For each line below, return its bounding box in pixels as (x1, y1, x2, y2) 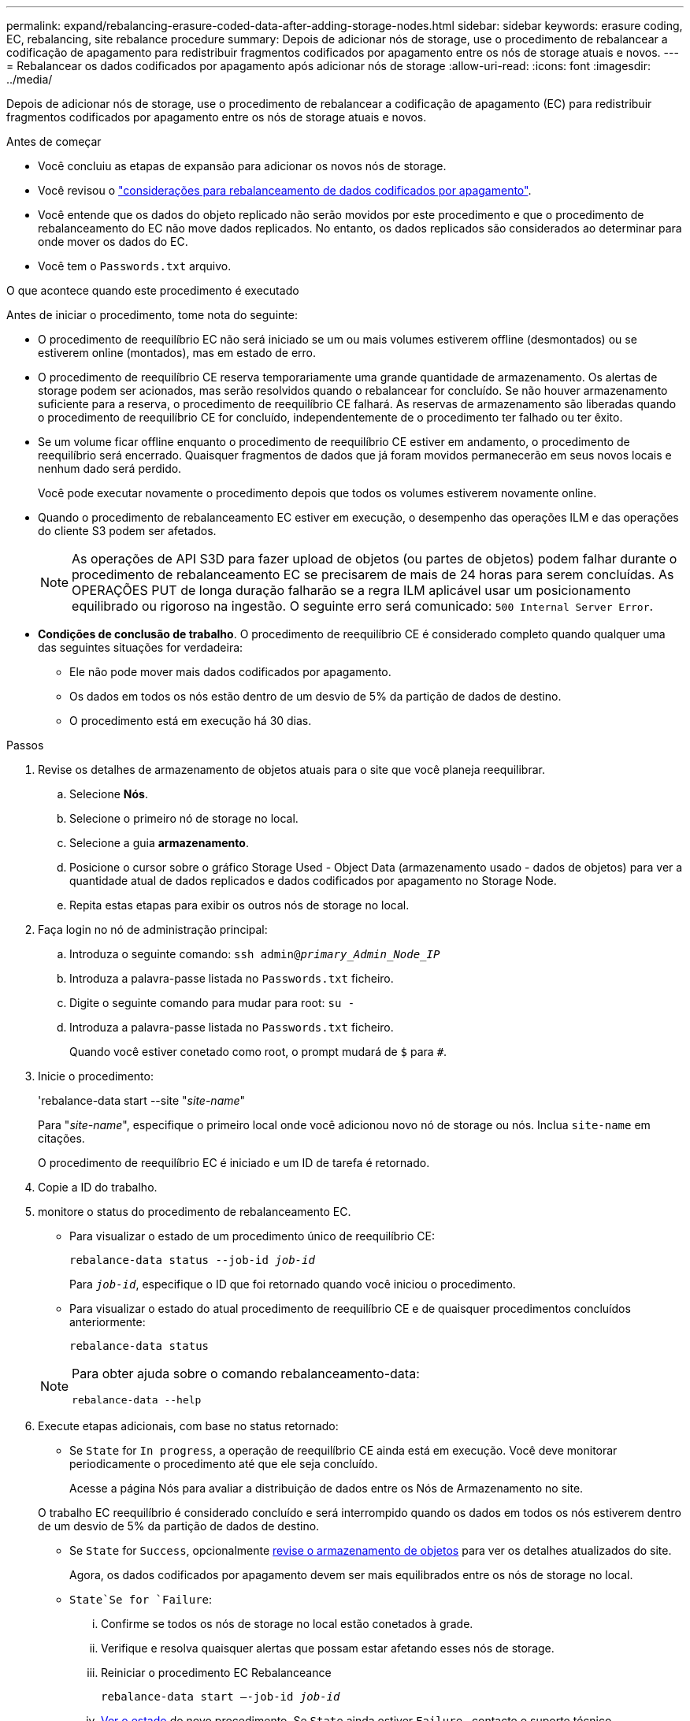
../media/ (6, 72, 53, 86)
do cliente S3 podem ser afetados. (38, 524, 217, 537)
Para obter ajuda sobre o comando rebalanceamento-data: (72, 1366, 420, 1381)
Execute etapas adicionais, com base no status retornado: (38, 1419, 339, 1433)
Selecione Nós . (69, 787, 149, 801)
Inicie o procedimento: (38, 1069, 154, 1083)
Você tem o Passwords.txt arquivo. (38, 259, 232, 273)
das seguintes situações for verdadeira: (38, 641, 243, 654)
